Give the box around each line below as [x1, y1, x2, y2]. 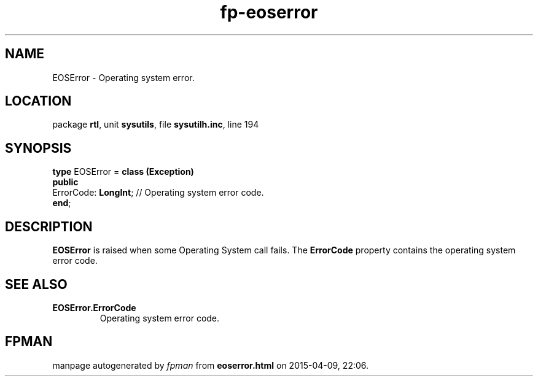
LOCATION [5, 93, 72, 109]
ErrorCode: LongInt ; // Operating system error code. [52, 187, 264, 198]
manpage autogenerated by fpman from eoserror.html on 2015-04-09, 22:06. [52, 360, 369, 371]
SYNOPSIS [5, 140, 72, 156]
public [52, 177, 79, 188]
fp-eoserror [220, 2, 318, 23]
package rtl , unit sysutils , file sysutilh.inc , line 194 [52, 119, 259, 130]
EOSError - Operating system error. [52, 72, 195, 83]
